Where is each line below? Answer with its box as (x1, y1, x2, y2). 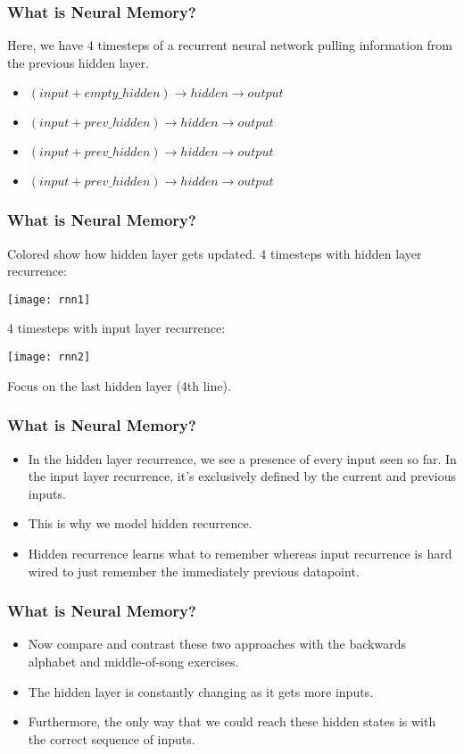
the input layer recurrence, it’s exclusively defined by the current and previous (28, 467, 457, 485)
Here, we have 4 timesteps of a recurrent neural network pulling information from (7, 36, 453, 54)
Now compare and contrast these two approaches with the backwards (28, 634, 406, 653)
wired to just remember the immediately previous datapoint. (28, 561, 360, 580)
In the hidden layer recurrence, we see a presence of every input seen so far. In (28, 449, 457, 468)
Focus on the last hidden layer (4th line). (7, 376, 231, 394)
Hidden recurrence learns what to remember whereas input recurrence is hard (28, 543, 452, 562)
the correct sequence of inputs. (28, 729, 195, 748)
